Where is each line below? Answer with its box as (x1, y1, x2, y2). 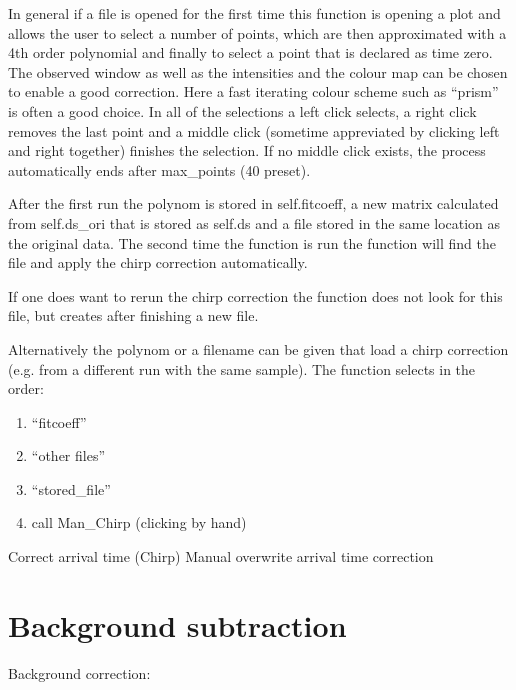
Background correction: (8, 662, 151, 683)
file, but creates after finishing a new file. (8, 305, 259, 326)
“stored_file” (31, 478, 111, 499)
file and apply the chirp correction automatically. (8, 252, 308, 273)
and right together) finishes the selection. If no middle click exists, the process (8, 140, 486, 161)
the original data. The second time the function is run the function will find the (8, 232, 496, 253)
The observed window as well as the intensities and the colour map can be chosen (8, 61, 508, 82)
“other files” (31, 445, 106, 466)
